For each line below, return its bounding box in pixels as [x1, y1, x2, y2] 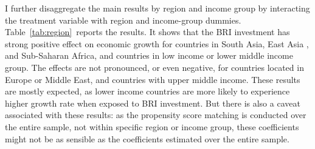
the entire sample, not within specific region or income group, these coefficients [5, 120, 299, 133]
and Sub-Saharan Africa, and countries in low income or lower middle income [5, 49, 293, 62]
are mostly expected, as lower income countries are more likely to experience [5, 85, 290, 98]
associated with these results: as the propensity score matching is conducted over [5, 108, 306, 121]
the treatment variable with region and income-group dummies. [5, 13, 241, 26]
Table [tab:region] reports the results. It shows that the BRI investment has [5, 25, 290, 38]
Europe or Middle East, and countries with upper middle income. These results [5, 73, 300, 85]
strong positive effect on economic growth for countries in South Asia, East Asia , [5, 37, 309, 50]
